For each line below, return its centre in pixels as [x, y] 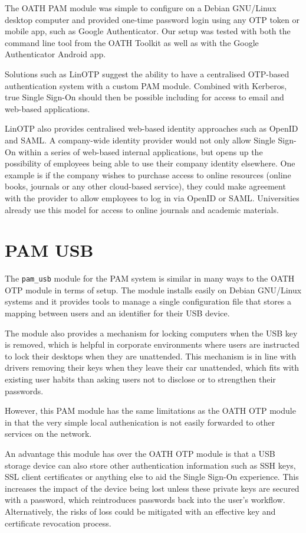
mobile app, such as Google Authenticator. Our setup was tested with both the [148, 31]
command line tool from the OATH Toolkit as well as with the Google [132, 42]
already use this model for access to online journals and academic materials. [142, 209]
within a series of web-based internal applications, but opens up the [141, 151]
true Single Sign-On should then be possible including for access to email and [144, 97]
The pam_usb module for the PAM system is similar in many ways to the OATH [150, 278]
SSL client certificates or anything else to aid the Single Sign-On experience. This [152, 477]
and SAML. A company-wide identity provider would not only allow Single [140, 140]
